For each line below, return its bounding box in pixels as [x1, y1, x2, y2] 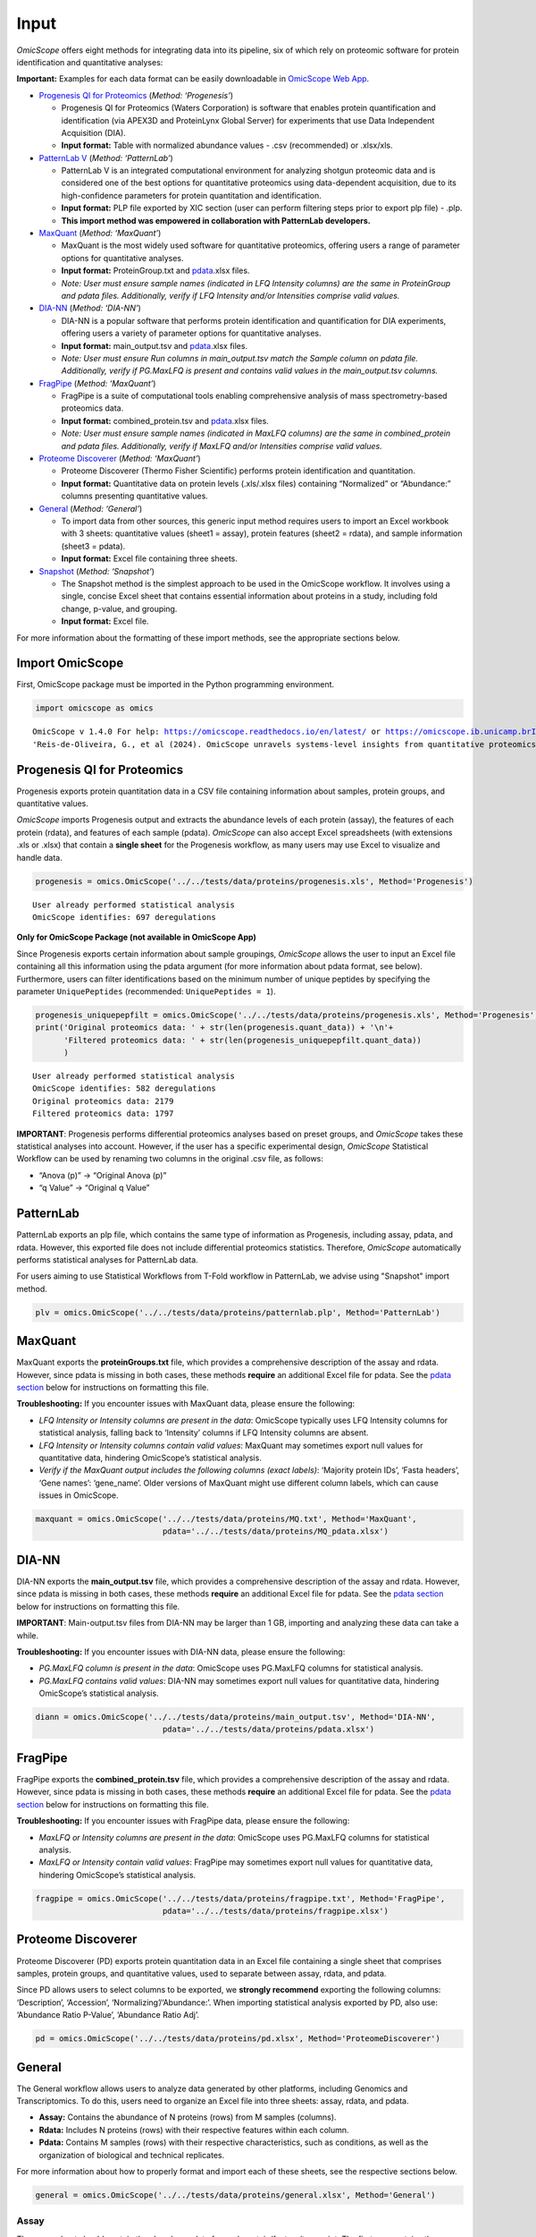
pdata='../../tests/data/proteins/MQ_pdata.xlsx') [162, 1527, 389, 1536]
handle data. [16, 852, 63, 863]
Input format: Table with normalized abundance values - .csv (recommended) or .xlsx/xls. [61, 140, 393, 151]
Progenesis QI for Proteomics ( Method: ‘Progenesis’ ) [38, 89, 234, 100]
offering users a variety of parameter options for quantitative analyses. [61, 327, 322, 339]
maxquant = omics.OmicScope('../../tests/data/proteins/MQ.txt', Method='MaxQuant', [35, 1514, 417, 1525]
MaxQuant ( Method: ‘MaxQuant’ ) [38, 228, 162, 239]
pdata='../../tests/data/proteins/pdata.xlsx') [162, 1724, 375, 1735]
